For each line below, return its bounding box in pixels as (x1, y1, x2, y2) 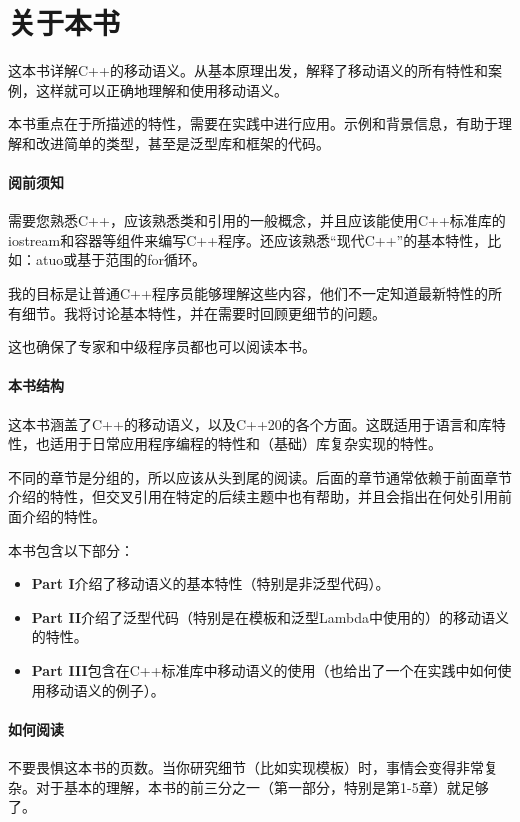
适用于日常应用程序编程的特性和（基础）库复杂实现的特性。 (49, 433, 442, 454)
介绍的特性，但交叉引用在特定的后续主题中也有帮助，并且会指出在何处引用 (8, 486, 498, 507)
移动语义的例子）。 (45, 679, 165, 700)
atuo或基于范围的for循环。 (35, 249, 207, 270)
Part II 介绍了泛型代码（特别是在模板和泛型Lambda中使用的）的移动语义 (31, 606, 510, 627)
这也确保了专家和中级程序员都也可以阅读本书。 (8, 336, 316, 357)
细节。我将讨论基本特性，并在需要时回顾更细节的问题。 (21, 302, 386, 323)
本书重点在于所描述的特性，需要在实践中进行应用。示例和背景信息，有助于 (8, 113, 498, 134)
